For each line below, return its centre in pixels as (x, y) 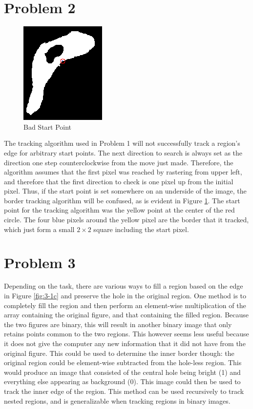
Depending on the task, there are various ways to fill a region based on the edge (124, 286)
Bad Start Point (48, 127)
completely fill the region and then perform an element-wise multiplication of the (125, 305)
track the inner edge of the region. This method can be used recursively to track (124, 391)
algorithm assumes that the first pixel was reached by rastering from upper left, (123, 172)
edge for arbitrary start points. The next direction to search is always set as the (123, 152)
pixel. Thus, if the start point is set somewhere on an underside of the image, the (125, 191)
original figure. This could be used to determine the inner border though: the (119, 353)
